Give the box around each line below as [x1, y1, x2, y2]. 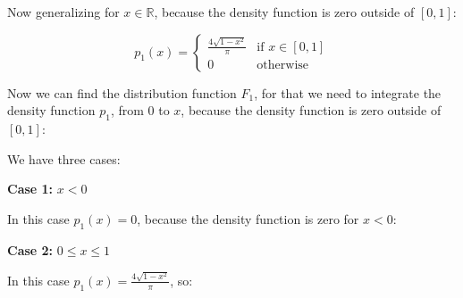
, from [110, 101, 144, 120]
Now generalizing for [7, 3, 120, 21]
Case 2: [7, 240, 54, 259]
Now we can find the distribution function [7, 83, 237, 102]
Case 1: [7, 179, 54, 198]
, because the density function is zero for [137, 209, 359, 228]
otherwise [257, 59, 309, 72]
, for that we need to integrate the [254, 83, 442, 102]
